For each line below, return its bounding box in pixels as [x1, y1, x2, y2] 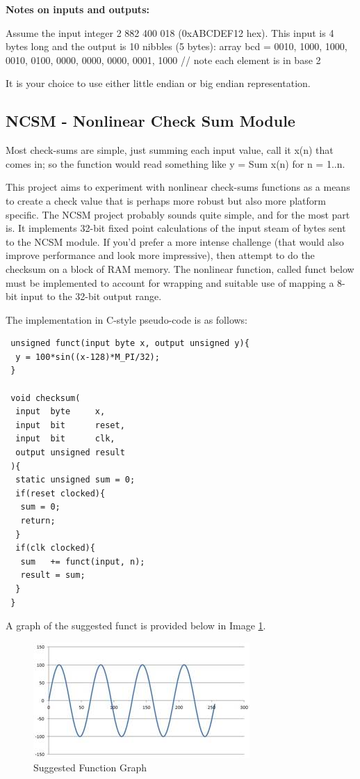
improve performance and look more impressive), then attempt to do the [6, 248, 315, 262]
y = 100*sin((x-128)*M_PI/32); [15, 352, 160, 362]
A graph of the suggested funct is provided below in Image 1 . [6, 618, 266, 633]
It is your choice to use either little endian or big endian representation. [6, 76, 311, 91]
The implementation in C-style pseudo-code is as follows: [6, 312, 248, 326]
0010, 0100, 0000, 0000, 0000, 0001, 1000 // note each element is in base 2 [6, 52, 321, 67]
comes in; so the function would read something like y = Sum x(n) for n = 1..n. [6, 156, 345, 171]
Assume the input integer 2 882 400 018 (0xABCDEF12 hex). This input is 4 [6, 25, 334, 40]
